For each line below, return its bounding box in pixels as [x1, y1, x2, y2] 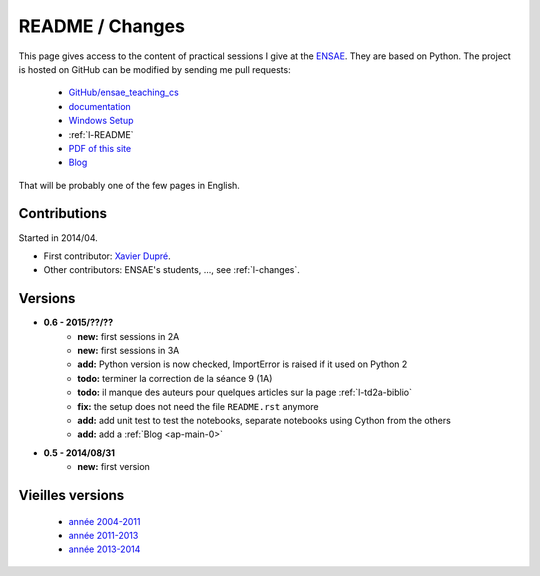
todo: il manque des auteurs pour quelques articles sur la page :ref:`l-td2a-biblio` [77, 386, 412, 399]
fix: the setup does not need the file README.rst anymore [77, 400, 319, 412]
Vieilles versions [18, 486, 125, 504]
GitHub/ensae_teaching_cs [68, 86, 179, 99]
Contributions [18, 205, 107, 222]
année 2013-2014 [68, 543, 141, 555]
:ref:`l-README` [68, 128, 134, 140]
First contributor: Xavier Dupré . [43, 250, 172, 262]
